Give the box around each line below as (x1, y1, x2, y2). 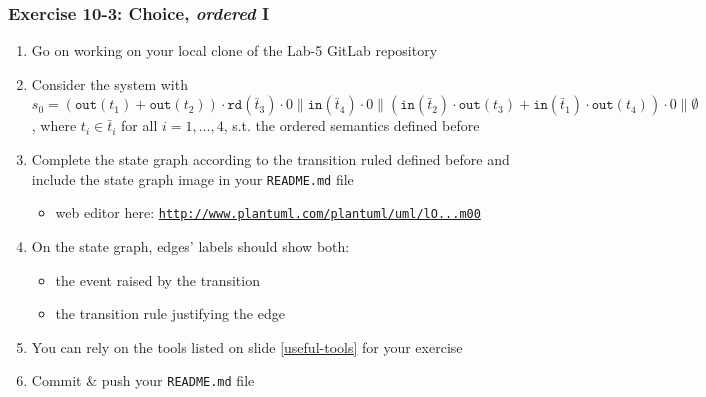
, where (31, 115, 77, 136)
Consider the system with (31, 73, 188, 94)
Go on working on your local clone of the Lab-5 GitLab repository (31, 40, 438, 61)
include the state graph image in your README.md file (31, 168, 354, 189)
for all (121, 115, 158, 136)
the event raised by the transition (55, 269, 260, 290)
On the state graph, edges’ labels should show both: (31, 235, 350, 256)
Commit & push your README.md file (31, 370, 255, 391)
